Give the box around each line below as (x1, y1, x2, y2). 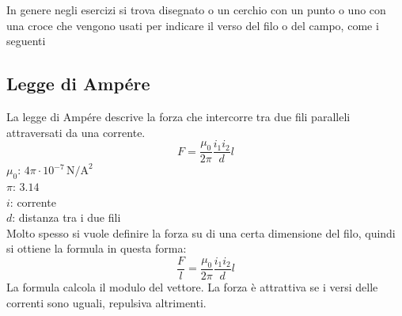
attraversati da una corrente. (6, 124, 146, 140)
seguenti (6, 32, 46, 49)
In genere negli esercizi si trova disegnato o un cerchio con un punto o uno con (6, 2, 386, 17)
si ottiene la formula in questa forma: (6, 240, 187, 257)
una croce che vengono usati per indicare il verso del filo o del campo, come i (6, 17, 379, 33)
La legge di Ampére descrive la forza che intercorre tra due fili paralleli (6, 108, 351, 124)
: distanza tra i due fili (12, 209, 121, 226)
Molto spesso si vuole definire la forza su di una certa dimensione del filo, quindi (6, 224, 396, 241)
